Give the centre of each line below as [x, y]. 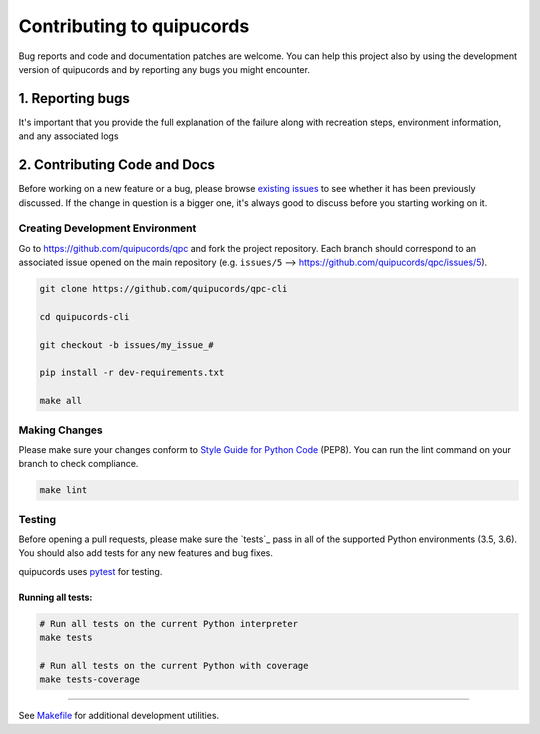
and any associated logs [68, 136]
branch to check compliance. [78, 464]
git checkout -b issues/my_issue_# [126, 344]
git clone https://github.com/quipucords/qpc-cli [163, 289]
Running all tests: [55, 597]
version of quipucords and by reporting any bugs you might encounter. [164, 69]
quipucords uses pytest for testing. [90, 571]
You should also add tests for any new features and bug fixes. [146, 553]
